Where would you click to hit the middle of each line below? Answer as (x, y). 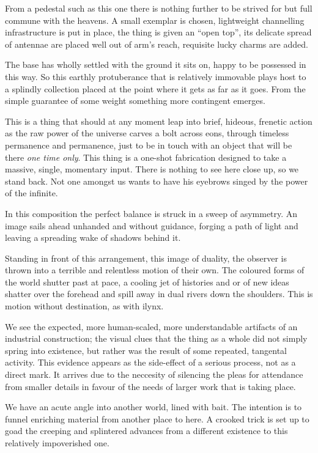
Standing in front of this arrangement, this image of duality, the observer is (146, 258)
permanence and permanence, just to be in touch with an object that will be (149, 145)
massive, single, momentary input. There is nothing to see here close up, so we (152, 169)
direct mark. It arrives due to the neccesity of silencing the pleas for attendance (154, 374)
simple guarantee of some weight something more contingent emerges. (135, 101)
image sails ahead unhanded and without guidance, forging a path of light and (152, 225)
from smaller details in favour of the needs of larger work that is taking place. (150, 386)
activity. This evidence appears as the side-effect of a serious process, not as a (150, 362)
